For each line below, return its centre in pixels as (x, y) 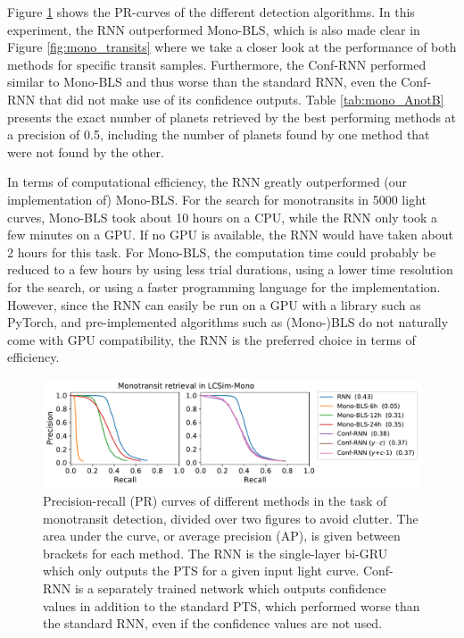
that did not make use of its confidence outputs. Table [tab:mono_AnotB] (241, 99)
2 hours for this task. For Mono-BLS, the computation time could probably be (222, 252)
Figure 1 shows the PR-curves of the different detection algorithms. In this (211, 12)
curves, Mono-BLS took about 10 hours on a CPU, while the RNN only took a (223, 217)
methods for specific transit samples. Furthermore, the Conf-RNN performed (217, 64)
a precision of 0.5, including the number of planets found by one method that (219, 134)
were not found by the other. (86, 151)
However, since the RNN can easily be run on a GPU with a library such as (214, 304)
